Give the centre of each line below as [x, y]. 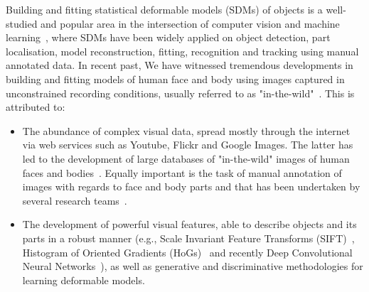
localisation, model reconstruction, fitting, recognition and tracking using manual [182, 51]
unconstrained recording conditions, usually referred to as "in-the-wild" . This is [180, 93]
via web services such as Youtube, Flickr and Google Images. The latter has [188, 145]
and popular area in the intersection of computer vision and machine [190, 23]
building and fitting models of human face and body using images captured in [175, 79]
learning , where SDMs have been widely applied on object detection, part [168, 37]
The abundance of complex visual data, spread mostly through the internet [186, 130]
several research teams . [75, 200]
